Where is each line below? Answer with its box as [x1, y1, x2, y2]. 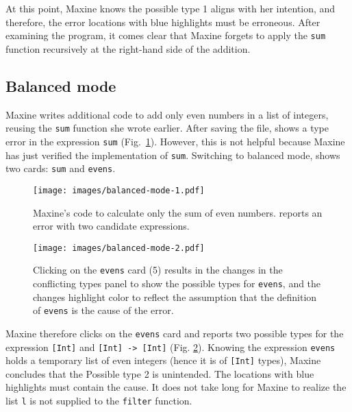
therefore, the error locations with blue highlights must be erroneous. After [5, 14, 320, 29]
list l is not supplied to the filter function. [5, 393, 192, 408]
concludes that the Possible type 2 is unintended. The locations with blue [5, 366, 314, 380]
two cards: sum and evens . [5, 161, 116, 175]
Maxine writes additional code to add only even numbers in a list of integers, [5, 107, 329, 121]
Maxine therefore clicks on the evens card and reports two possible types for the [5, 326, 344, 340]
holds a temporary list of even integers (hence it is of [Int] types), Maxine [5, 353, 321, 367]
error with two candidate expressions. [33, 219, 190, 233]
